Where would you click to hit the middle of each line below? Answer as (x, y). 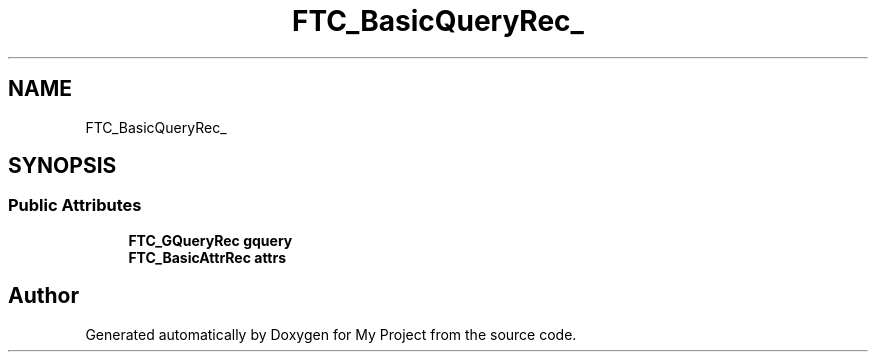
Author (43, 296)
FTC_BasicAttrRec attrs (207, 257)
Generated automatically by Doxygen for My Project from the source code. (331, 334)
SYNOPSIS (62, 166)
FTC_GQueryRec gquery (210, 240)
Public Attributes (75, 205)
